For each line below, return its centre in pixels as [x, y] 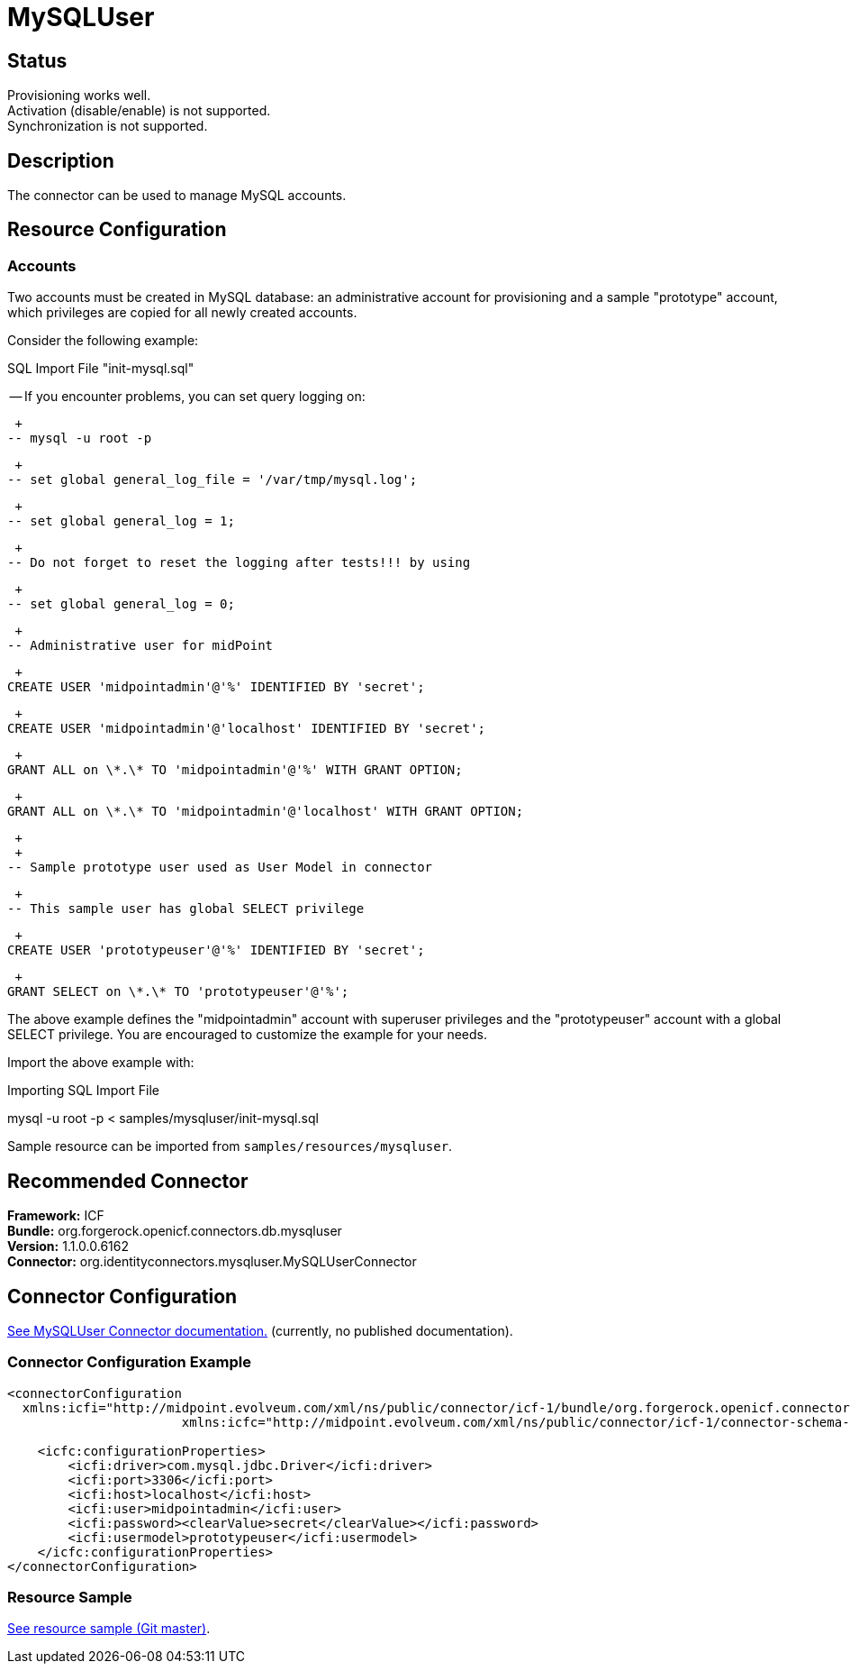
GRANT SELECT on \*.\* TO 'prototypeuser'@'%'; [178, 992]
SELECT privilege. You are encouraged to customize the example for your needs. [247, 1035]
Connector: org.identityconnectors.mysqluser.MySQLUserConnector [212, 1262]
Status [37, 60]
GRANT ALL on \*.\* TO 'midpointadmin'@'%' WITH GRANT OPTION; [235, 770]
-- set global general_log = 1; [121, 521]
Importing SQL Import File [83, 1091]
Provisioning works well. [79, 96]
